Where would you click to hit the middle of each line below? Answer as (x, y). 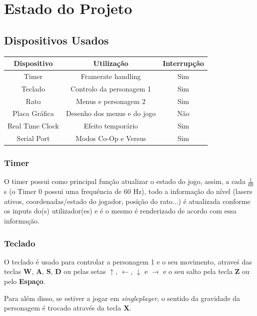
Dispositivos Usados (56, 40)
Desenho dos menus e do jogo (111, 113)
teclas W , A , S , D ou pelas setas (55, 271)
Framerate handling (111, 76)
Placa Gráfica (33, 113)
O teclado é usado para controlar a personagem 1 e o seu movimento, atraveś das (128, 261)
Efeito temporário (111, 126)
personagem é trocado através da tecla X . (68, 308)
